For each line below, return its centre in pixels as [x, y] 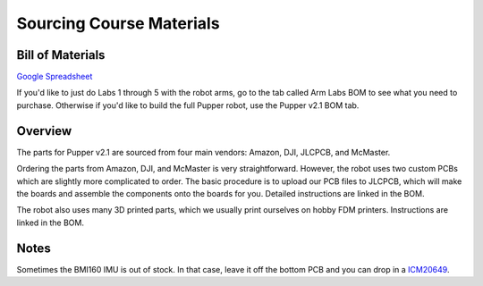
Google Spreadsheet [55, 77]
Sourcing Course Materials [118, 23]
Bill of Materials [61, 55]
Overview [44, 131]
